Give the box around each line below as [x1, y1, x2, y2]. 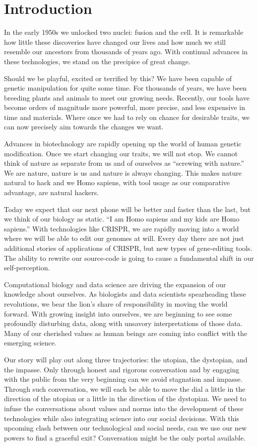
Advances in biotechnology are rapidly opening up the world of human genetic [4, 138, 242, 149]
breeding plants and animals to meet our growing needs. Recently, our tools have [4, 92, 250, 103]
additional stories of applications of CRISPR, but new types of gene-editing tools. [4, 243, 253, 253]
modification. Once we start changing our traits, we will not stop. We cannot [4, 148, 238, 158]
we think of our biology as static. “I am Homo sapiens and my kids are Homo [4, 214, 240, 224]
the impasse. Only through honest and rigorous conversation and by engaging [4, 364, 240, 374]
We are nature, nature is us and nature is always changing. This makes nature [4, 167, 242, 178]
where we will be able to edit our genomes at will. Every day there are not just [4, 233, 244, 243]
